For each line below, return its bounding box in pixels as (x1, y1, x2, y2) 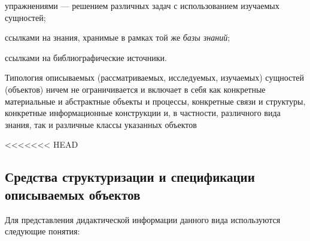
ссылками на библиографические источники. (5, 51, 167, 63)
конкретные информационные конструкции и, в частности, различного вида (5, 106, 281, 119)
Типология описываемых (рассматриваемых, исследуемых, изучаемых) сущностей (5, 71, 305, 84)
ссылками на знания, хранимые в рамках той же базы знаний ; (5, 31, 230, 44)
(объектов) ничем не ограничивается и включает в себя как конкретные (5, 83, 266, 95)
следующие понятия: (5, 225, 80, 237)
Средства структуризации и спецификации (5, 167, 255, 186)
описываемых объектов (5, 185, 141, 203)
